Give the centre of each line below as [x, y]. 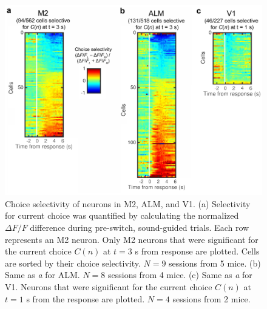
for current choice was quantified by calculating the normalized [122, 215]
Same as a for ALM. [42, 275]
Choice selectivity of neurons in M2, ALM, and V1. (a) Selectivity [128, 203]
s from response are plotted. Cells [197, 251]
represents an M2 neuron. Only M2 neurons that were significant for [132, 239]
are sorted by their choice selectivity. [73, 263]
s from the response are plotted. [86, 298]
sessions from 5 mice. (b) [215, 263]
